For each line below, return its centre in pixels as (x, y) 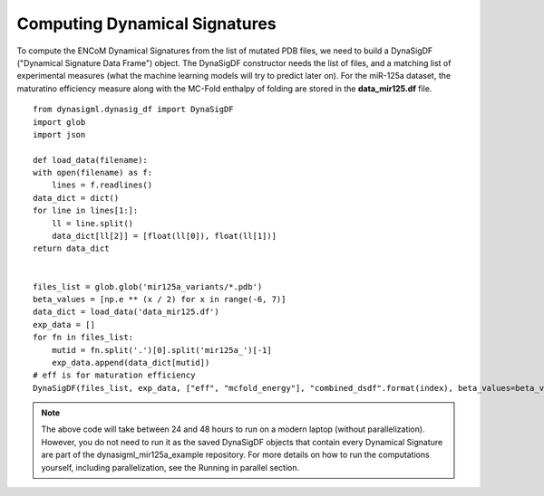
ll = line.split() (92, 223)
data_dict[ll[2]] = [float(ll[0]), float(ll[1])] (164, 236)
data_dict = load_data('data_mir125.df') (126, 312)
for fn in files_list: (83, 338)
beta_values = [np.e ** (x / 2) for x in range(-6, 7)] (160, 299)
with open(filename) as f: (93, 173)
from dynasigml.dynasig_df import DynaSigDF (134, 110)
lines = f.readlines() (102, 185)
